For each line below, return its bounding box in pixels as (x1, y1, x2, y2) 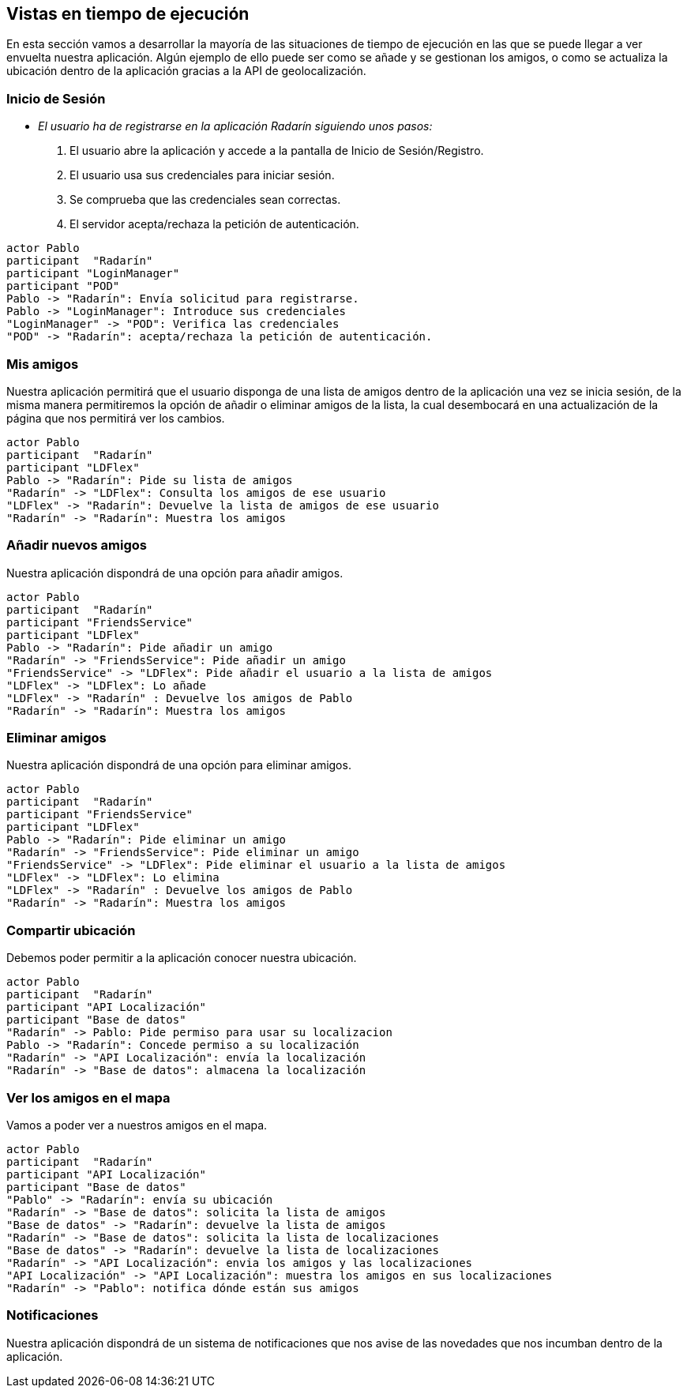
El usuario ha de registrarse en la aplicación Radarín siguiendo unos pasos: (38, 119, 433, 133)
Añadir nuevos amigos (6, 537, 147, 554)
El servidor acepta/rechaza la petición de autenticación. (69, 217, 359, 231)
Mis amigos (6, 355, 79, 372)
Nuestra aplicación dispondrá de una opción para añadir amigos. (6, 565, 343, 580)
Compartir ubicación (6, 922, 136, 938)
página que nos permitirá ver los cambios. (6, 411, 225, 425)
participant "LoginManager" (6, 267, 180, 280)
